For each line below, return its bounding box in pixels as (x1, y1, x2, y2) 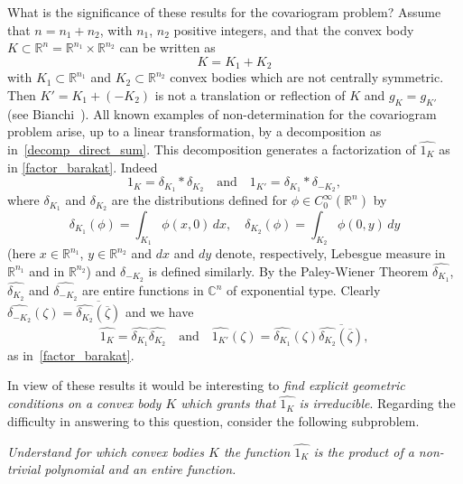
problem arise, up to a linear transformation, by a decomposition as (7, 122, 382, 141)
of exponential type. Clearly (227, 281, 381, 300)
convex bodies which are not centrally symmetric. (170, 68, 444, 87)
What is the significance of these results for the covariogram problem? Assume (7, 3, 441, 21)
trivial (7, 460, 41, 479)
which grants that (181, 394, 276, 413)
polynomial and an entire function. (44, 460, 236, 479)
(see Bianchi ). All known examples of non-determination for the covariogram (7, 104, 437, 123)
